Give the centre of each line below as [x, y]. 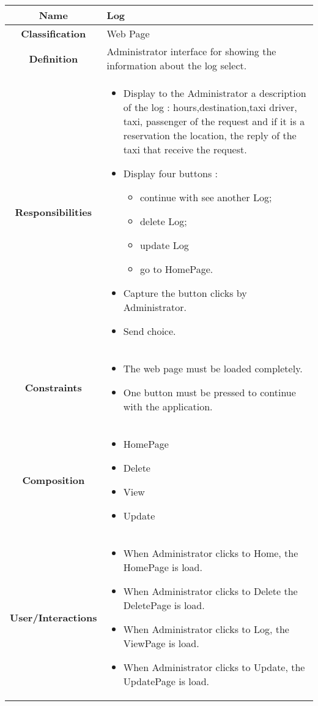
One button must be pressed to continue [209, 392]
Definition [54, 58]
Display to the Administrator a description [215, 93]
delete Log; [163, 221]
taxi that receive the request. [185, 149]
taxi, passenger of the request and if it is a [214, 121]
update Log [164, 245]
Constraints [53, 387]
